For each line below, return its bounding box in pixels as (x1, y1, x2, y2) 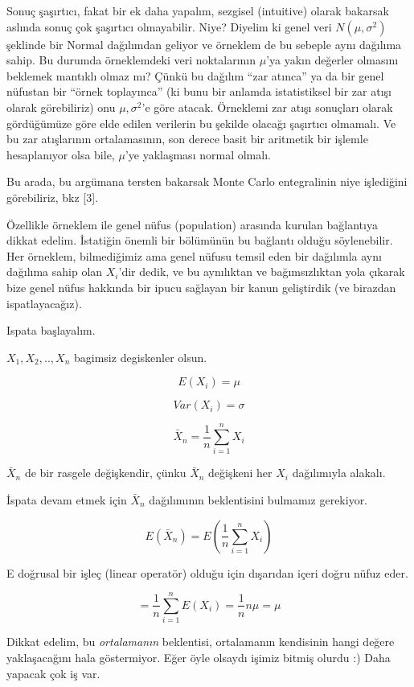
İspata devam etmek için (6, 492, 127, 508)
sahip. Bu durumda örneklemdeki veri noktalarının (6, 51, 256, 68)
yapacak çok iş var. (6, 664, 100, 681)
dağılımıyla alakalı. (292, 464, 386, 481)
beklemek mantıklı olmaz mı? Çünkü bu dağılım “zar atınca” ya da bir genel (6, 67, 384, 84)
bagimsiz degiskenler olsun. (74, 348, 207, 365)
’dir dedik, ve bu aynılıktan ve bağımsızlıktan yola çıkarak (118, 263, 405, 280)
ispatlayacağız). (6, 294, 82, 311)
